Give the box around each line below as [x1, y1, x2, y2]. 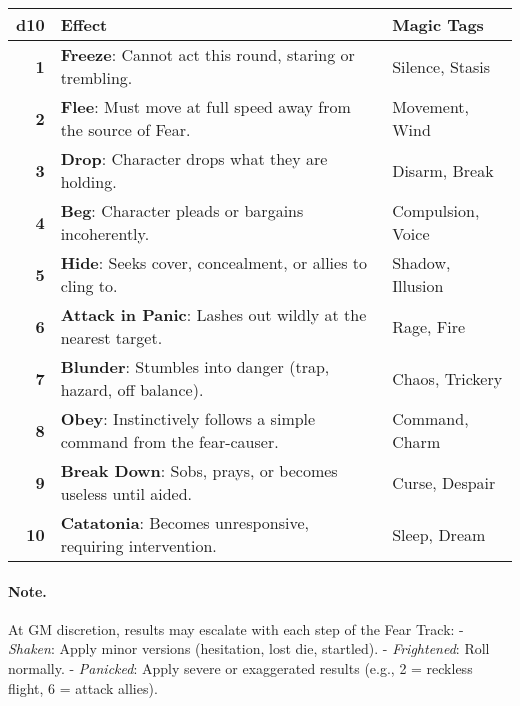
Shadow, [392, 251, 451, 274]
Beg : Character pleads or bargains [60, 199, 304, 222]
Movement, [392, 95, 470, 118]
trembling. [60, 66, 133, 89]
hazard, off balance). [60, 378, 204, 401]
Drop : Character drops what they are [60, 147, 328, 170]
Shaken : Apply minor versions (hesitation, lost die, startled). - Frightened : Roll [8, 638, 490, 659]
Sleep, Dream [392, 522, 486, 546]
